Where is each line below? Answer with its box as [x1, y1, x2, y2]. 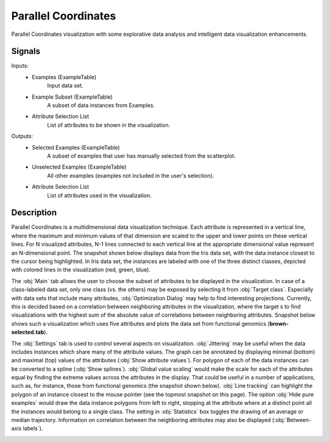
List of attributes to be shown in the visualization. [47, 121, 171, 128]
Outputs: [11, 133, 34, 140]
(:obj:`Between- [272, 416, 312, 424]
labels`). [23, 425, 43, 432]
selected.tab [11, 329, 44, 336]
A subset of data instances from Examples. [47, 102, 155, 109]
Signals [11, 46, 41, 57]
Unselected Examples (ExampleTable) [32, 163, 127, 170]
